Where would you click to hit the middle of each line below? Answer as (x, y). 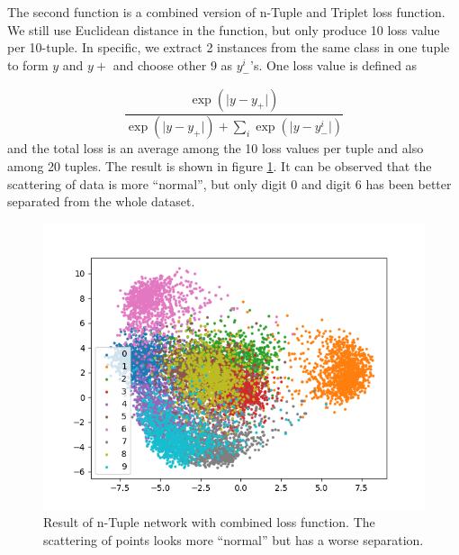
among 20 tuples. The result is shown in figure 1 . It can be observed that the (220, 166)
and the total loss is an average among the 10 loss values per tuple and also (216, 148)
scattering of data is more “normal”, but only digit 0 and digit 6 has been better (229, 183)
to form (28, 64)
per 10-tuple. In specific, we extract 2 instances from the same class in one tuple (229, 47)
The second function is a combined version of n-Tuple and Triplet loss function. (226, 12)
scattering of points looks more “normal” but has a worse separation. (234, 540)
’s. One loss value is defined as (334, 64)
